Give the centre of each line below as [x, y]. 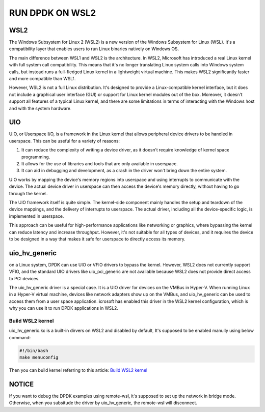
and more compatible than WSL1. [42, 79]
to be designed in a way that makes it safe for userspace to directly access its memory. [97, 239]
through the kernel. [28, 193]
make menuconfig [39, 357]
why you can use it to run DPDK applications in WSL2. [64, 308]
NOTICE [21, 384]
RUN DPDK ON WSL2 [53, 13]
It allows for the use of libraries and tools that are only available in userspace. [100, 164]
